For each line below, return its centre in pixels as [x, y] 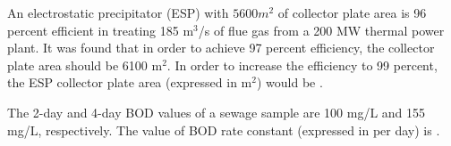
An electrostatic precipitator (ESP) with [118, 12]
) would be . [289, 82]
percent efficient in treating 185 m [101, 30]
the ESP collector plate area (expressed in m [130, 82]
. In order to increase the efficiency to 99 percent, [302, 65]
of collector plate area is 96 [352, 12]
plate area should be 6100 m [85, 65]
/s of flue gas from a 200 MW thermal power [321, 30]
